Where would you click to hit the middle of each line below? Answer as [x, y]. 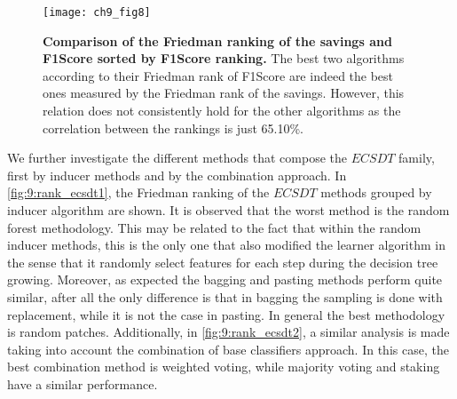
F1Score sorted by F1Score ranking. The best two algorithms [224, 58]
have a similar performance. [83, 383]
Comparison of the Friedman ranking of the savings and [217, 40]
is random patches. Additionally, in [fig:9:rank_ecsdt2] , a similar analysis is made [228, 332]
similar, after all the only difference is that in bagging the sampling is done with [225, 296]
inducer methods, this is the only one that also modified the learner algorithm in [226, 245]
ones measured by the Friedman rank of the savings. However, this [224, 93]
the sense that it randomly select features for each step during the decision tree [223, 262]
